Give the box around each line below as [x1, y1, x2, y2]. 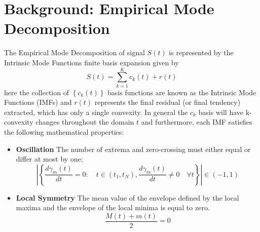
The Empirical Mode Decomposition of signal [4, 47, 145, 58]
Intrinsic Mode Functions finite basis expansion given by [4, 57, 179, 67]
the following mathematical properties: [4, 127, 124, 137]
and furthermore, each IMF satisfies [141, 117, 252, 127]
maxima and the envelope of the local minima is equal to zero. [16, 202, 210, 213]
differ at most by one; [16, 153, 83, 164]
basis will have [198, 106, 243, 117]
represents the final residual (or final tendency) [94, 97, 241, 107]
